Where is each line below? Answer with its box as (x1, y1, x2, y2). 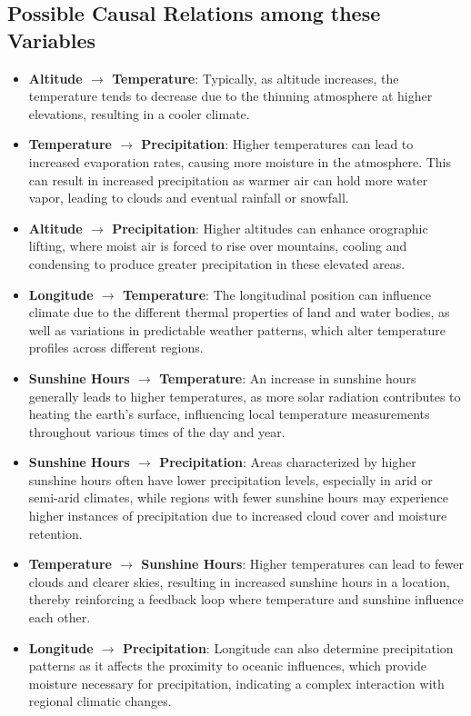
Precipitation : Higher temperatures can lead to (141, 134, 414, 154)
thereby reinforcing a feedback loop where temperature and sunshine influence (28, 590, 464, 609)
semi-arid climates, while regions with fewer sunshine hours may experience (28, 488, 448, 507)
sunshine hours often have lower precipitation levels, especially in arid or (28, 470, 433, 489)
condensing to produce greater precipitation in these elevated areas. (28, 254, 406, 273)
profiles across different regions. (28, 338, 204, 357)
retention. (28, 523, 83, 542)
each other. (28, 608, 91, 627)
